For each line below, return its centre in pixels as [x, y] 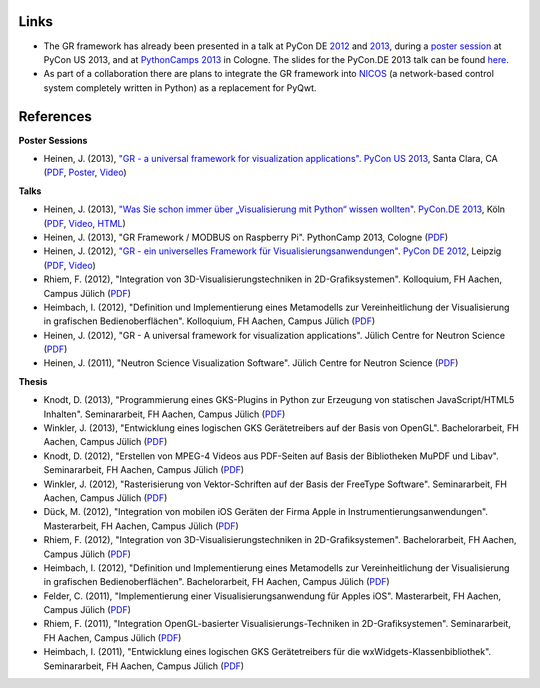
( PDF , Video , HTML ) [85, 223]
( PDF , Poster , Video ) [85, 172]
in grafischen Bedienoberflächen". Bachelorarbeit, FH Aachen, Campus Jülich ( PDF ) [216, 582]
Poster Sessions [53, 140]
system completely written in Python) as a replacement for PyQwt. [180, 87]
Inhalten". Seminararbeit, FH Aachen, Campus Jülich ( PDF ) [164, 414]
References [55, 116]
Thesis [33, 381]
